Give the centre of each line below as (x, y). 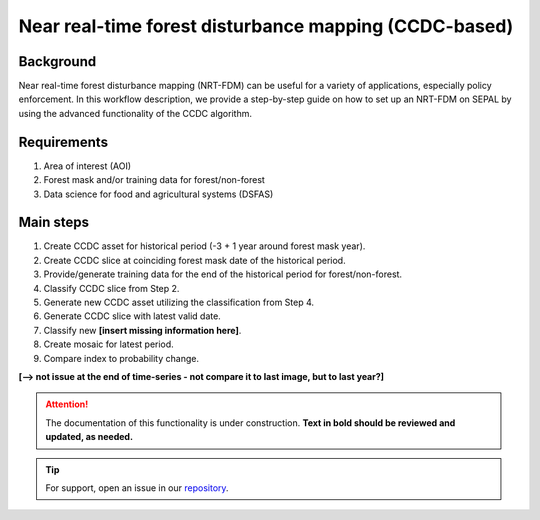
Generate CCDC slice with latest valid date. (132, 316)
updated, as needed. (89, 437)
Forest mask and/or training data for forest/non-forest (154, 180)
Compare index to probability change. (121, 358)
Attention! (67, 404)
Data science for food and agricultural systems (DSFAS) (158, 194)
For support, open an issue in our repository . (137, 487)
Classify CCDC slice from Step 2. (111, 288)
